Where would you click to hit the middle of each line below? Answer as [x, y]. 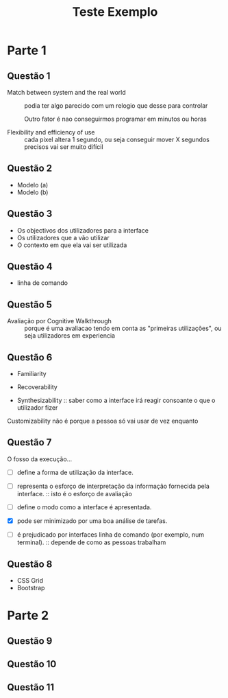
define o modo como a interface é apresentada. [84, 507]
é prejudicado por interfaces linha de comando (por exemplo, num [110, 535]
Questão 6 [30, 357]
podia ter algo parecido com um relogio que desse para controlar [116, 106]
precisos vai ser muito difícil [64, 147]
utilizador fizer [37, 408]
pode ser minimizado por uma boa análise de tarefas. [92, 521]
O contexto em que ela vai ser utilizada [72, 245]
